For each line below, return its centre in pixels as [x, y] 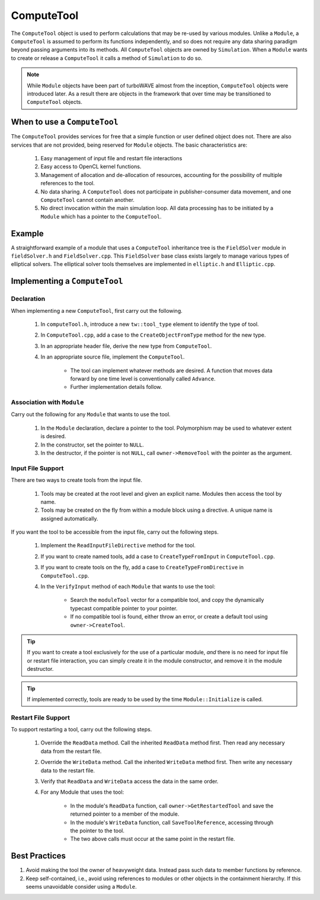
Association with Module [47, 403]
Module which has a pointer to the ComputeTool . [101, 216]
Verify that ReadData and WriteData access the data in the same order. [129, 781]
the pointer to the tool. [97, 831]
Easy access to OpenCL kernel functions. [91, 167]
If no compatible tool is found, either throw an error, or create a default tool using [169, 617]
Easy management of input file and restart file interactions [111, 158]
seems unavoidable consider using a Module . [81, 887]
